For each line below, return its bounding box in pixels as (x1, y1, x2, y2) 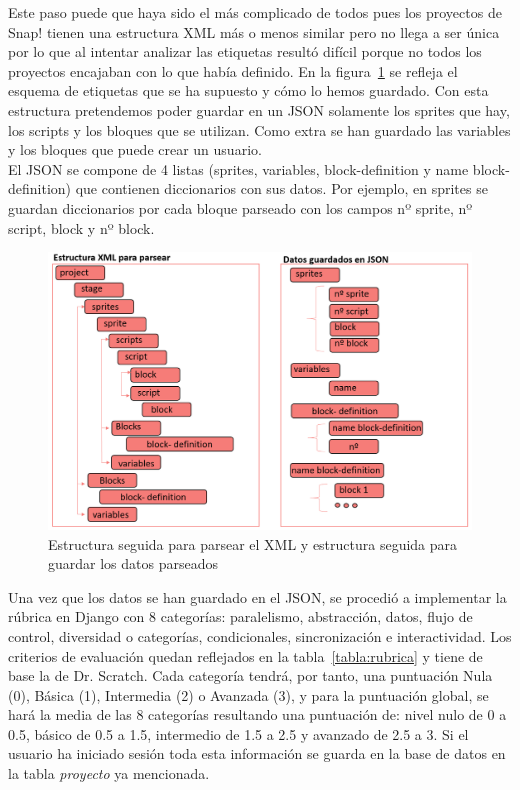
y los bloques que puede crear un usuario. (8, 139, 262, 160)
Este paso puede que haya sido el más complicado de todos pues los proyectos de (8, 2, 502, 22)
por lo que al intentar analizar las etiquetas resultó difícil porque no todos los (8, 41, 482, 62)
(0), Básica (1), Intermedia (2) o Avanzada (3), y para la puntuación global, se (8, 684, 489, 705)
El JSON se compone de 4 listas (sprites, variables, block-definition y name (8, 158, 469, 179)
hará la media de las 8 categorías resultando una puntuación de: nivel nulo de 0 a (8, 704, 507, 725)
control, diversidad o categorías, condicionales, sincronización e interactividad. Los (8, 625, 512, 646)
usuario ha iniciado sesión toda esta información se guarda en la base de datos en (8, 743, 506, 764)
